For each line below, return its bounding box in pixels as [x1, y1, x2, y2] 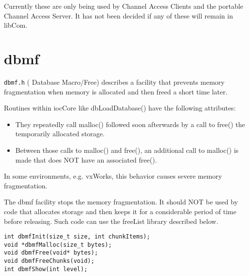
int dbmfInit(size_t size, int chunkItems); [4, 233, 150, 240]
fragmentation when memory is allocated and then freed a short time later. [4, 86, 228, 96]
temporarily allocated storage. [15, 129, 105, 139]
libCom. [4, 20, 28, 30]
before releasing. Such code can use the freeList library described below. [4, 216, 218, 226]
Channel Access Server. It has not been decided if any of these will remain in [4, 10, 233, 20]
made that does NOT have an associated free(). [15, 154, 157, 165]
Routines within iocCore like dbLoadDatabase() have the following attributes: [4, 103, 236, 113]
